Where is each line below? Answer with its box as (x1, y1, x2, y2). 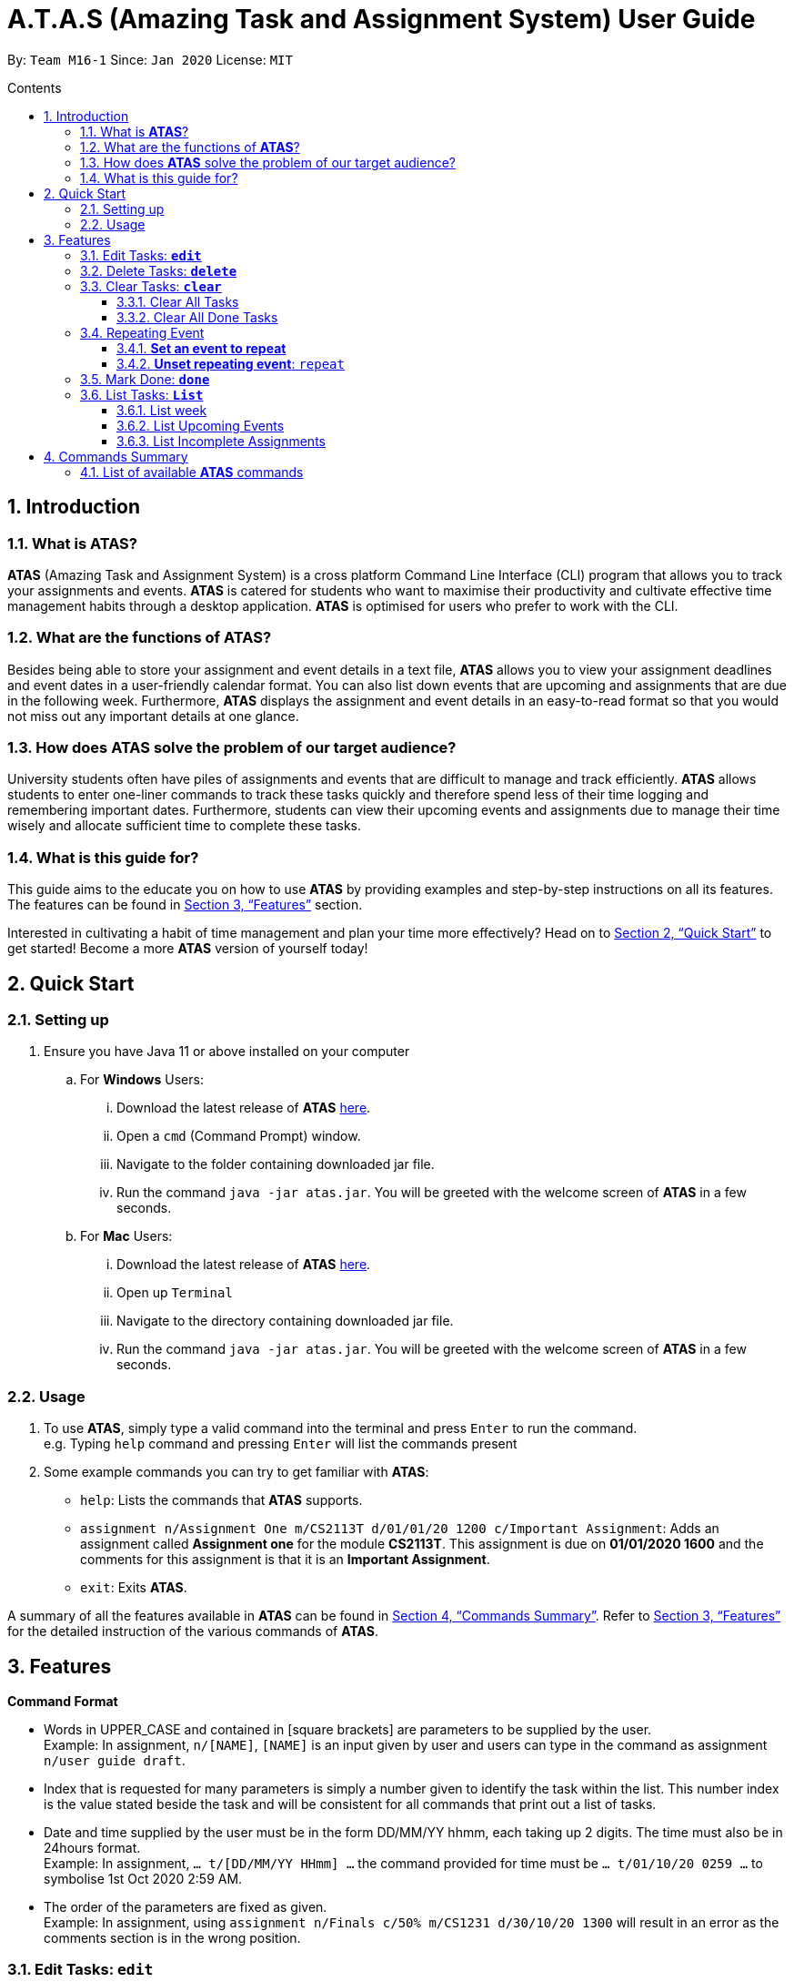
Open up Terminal (116, 1285, 233, 1301)
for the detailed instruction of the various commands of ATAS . (7, 1623, 378, 1640)
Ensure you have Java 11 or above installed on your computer (44, 1043, 410, 1060)
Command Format (7, 1693, 118, 1710)
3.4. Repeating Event (80, 324, 205, 340)
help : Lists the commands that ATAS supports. (80, 1492, 363, 1509)
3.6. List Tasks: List (80, 386, 204, 402)
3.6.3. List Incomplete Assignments (116, 432, 326, 449)
